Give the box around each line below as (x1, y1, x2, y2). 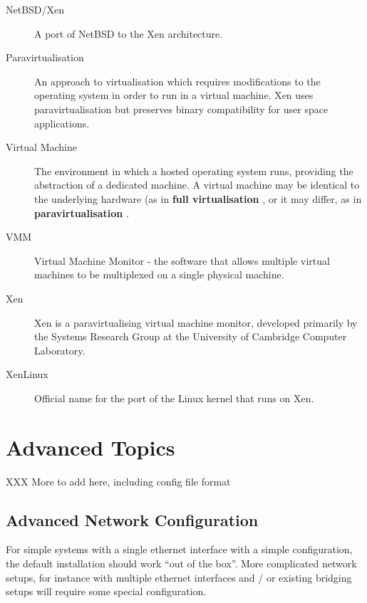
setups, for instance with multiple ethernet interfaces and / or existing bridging (6, 570, 352, 584)
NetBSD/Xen (6, 2, 65, 16)
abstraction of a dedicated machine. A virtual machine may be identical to (34, 177, 360, 192)
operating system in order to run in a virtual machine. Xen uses (34, 88, 314, 103)
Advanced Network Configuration (6, 508, 259, 530)
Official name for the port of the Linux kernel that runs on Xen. (34, 390, 314, 405)
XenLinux (6, 367, 48, 382)
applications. (34, 115, 90, 130)
